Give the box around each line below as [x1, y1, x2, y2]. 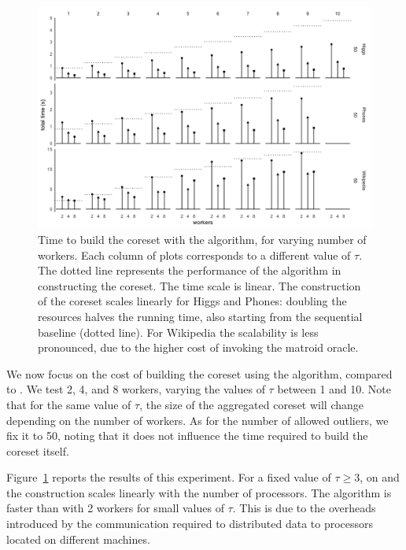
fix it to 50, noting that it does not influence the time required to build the [6, 427, 368, 444]
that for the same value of [6, 396, 131, 412]
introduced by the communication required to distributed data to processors [6, 515, 374, 532]
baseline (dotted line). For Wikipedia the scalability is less [38, 323, 319, 340]
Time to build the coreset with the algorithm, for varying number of [38, 231, 367, 247]
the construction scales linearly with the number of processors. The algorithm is [6, 484, 392, 500]
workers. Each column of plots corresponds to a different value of [38, 246, 351, 263]
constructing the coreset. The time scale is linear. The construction [38, 277, 361, 293]
